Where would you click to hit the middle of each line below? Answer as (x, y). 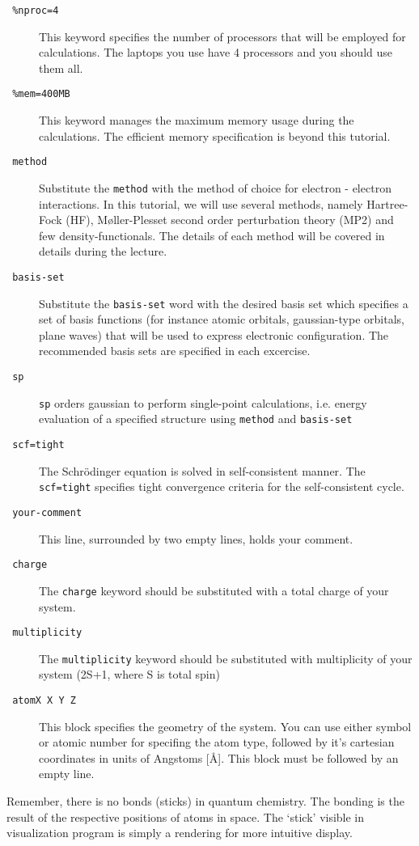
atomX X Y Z (44, 700)
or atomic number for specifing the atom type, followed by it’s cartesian (217, 742)
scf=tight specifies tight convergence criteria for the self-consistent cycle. (222, 486)
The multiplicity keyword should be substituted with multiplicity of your (226, 658)
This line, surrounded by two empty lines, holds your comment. (196, 538)
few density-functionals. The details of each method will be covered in (212, 235)
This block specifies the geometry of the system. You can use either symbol (225, 726)
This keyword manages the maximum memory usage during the (197, 120)
